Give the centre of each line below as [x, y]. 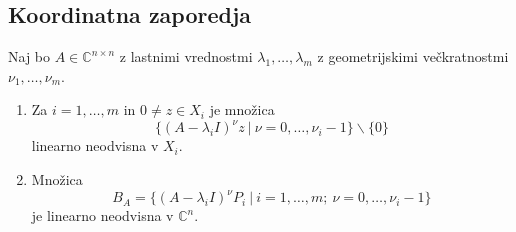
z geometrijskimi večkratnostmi [413, 56]
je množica [242, 109]
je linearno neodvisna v [102, 215]
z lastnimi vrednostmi [186, 56]
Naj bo [29, 56]
